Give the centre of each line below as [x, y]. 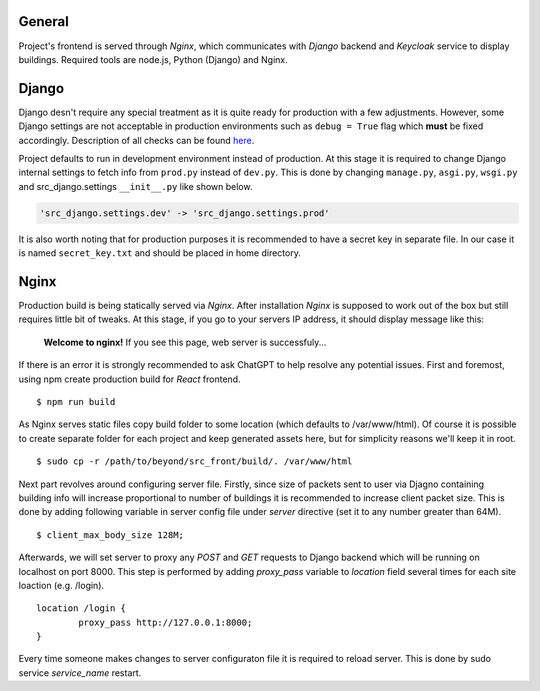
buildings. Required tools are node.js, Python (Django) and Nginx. [153, 59]
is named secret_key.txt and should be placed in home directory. [160, 253]
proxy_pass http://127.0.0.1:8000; [165, 622]
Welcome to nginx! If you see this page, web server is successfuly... [185, 342]
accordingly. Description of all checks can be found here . [136, 140]
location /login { [81, 608]
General [44, 21]
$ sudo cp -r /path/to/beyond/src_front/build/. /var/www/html [194, 461]
